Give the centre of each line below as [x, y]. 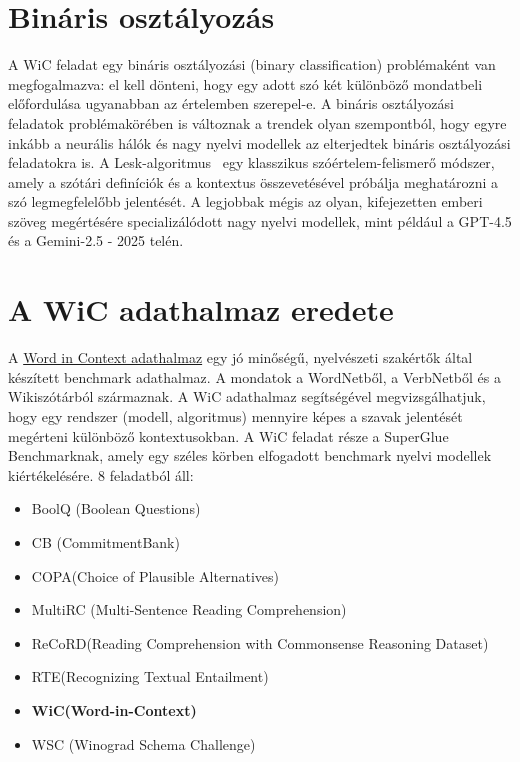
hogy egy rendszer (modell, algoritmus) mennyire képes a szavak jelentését [235, 415]
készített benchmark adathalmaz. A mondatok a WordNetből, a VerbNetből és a [254, 376]
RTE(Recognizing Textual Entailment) [150, 676]
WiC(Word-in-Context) [114, 709]
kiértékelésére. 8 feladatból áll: [101, 474]
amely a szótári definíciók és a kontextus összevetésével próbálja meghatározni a [253, 181]
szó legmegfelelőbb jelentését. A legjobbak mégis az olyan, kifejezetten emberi [245, 201]
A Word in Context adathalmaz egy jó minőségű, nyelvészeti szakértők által [240, 357]
